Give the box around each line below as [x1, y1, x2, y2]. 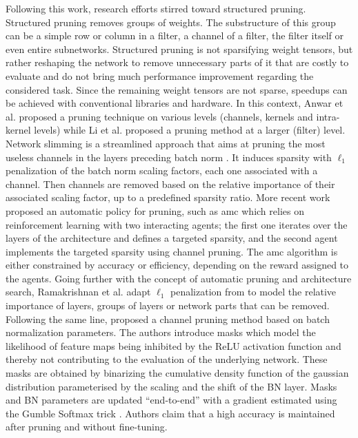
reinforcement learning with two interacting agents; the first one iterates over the [6, 217, 348, 231]
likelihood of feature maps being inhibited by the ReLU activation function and [6, 338, 341, 353]
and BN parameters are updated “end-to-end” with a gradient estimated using [6, 393, 337, 407]
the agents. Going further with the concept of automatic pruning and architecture [6, 271, 352, 285]
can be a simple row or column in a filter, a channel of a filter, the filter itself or [6, 28, 344, 43]
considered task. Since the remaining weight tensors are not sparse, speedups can [6, 82, 348, 96]
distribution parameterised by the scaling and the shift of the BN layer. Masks [6, 379, 337, 393]
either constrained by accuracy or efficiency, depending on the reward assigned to [6, 258, 349, 272]
